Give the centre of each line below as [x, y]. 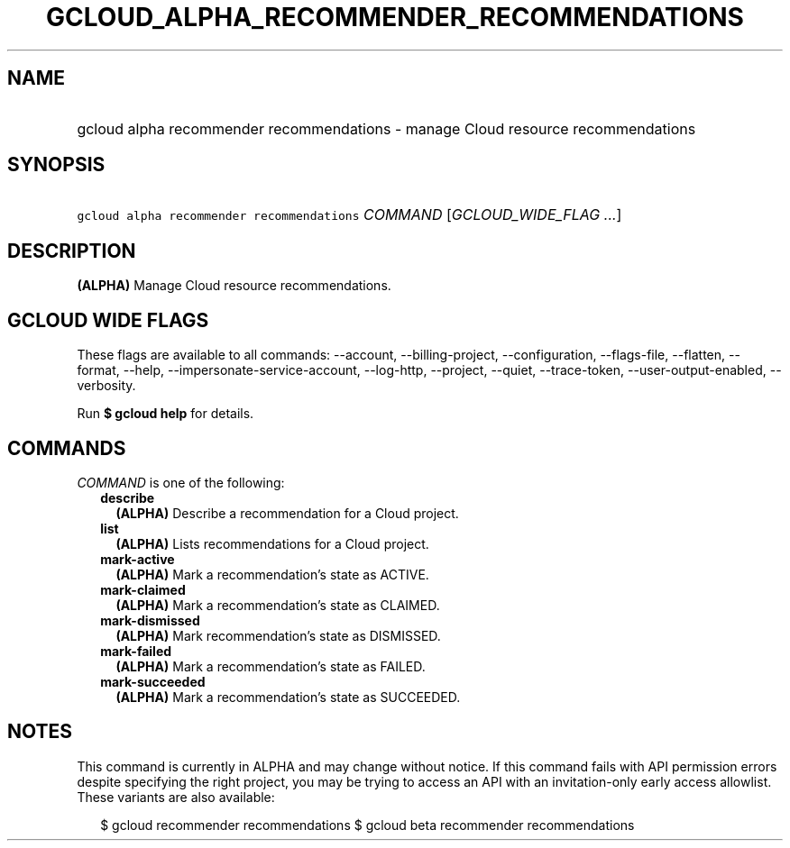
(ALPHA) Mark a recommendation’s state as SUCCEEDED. [288, 697]
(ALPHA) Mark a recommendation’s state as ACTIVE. [272, 574]
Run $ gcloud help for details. [165, 414]
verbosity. [106, 386]
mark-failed [136, 651]
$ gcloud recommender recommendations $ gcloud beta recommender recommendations [367, 825]
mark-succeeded [153, 681]
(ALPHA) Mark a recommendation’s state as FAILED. [271, 666]
